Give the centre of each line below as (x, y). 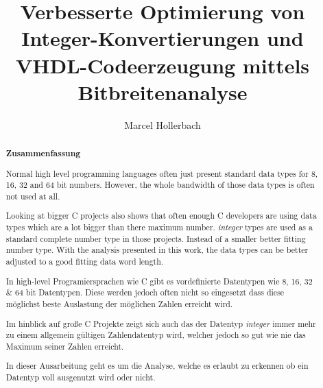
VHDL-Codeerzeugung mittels (163, 65)
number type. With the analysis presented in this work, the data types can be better (157, 250)
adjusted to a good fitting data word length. (85, 262)
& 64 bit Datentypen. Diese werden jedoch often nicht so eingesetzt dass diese (145, 292)
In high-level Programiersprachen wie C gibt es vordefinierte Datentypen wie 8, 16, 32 (159, 281)
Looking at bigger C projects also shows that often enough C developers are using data (161, 216)
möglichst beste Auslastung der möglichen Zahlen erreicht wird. (119, 303)
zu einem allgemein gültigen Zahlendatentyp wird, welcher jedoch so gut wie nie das (156, 335)
